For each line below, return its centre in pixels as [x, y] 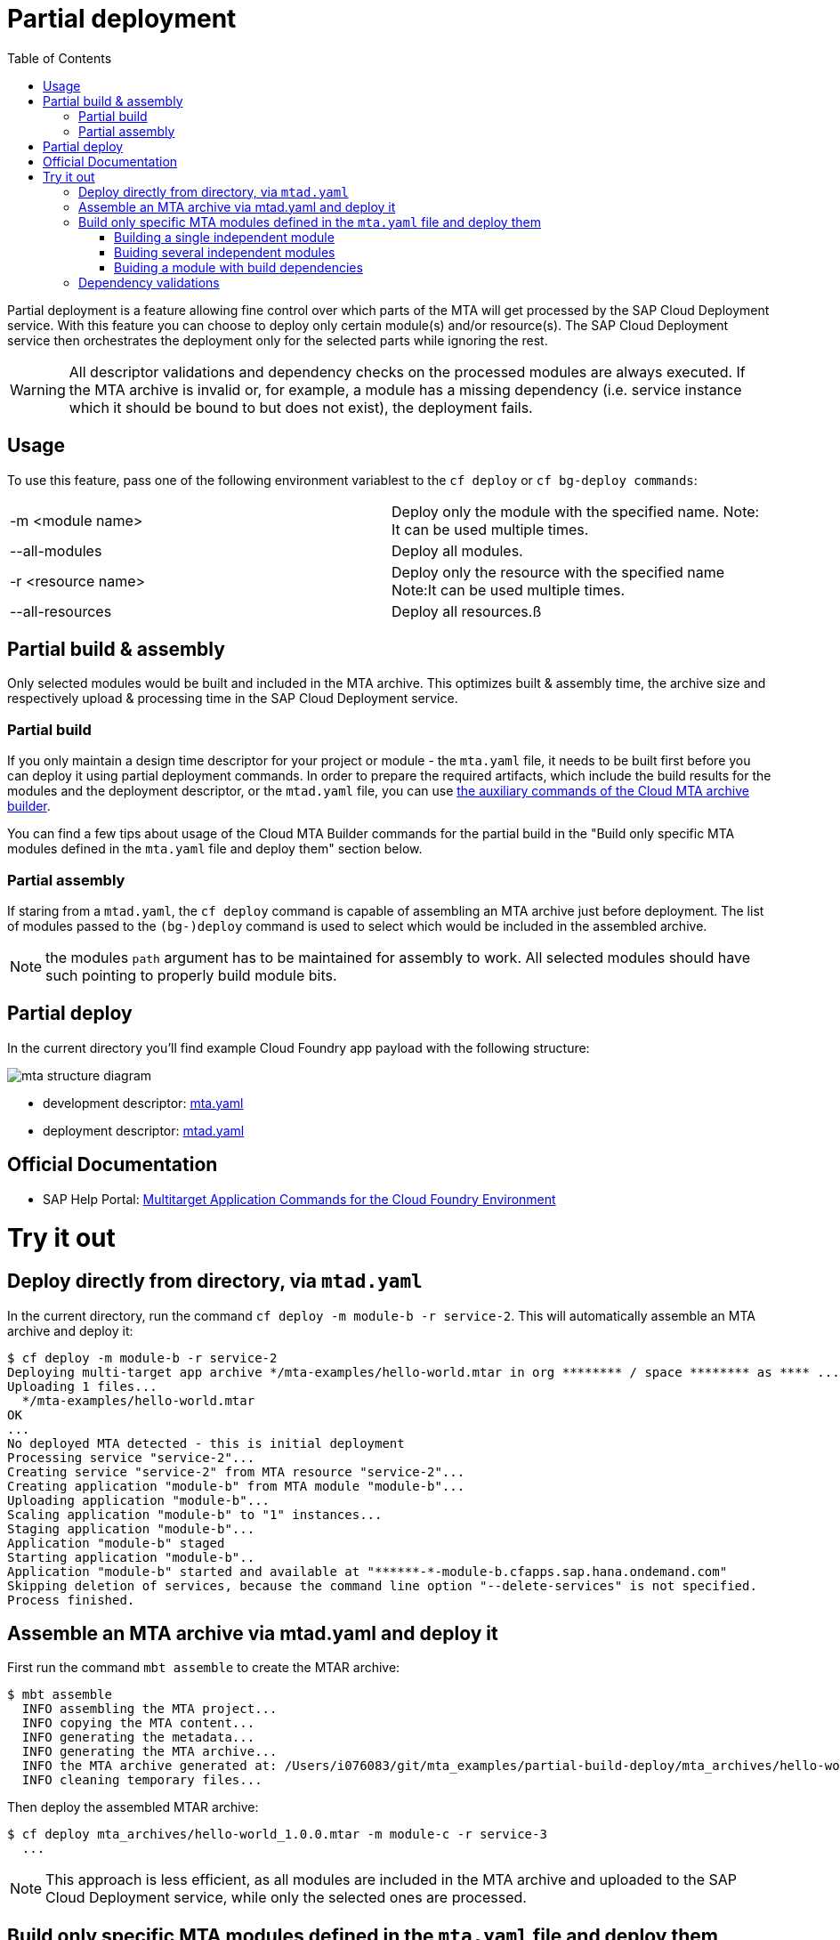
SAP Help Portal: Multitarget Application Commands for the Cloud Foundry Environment [299, 1199]
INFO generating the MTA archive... [149, 1752]
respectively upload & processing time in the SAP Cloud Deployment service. [233, 699]
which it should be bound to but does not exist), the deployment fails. [301, 407]
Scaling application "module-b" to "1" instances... [195, 1514]
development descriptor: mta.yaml [143, 1103]
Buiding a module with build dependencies [238, 267]
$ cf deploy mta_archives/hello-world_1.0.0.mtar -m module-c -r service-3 [277, 1835]
